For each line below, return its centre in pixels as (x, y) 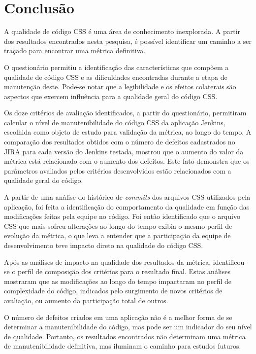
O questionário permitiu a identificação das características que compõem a (116, 67)
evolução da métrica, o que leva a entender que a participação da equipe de (117, 235)
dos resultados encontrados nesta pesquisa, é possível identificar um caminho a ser (128, 41)
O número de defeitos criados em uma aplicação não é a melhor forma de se (118, 317)
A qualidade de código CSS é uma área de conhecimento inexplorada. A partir (122, 31)
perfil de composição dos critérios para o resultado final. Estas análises (124, 271)
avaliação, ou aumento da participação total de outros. (86, 300)
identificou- (230, 262)
